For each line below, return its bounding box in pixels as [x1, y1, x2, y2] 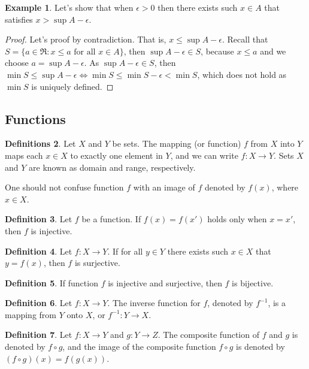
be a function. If [81, 213, 141, 225]
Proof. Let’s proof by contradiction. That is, [5, 33, 166, 46]
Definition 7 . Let [5, 328, 72, 341]
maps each [5, 149, 43, 161]
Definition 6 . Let [5, 297, 72, 309]
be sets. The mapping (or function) [112, 137, 241, 150]
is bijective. [232, 276, 274, 289]
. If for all [107, 244, 143, 257]
